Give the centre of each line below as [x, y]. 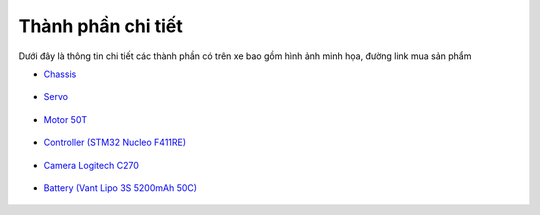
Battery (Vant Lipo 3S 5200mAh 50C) [120, 187]
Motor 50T [65, 119]
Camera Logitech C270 [91, 165]
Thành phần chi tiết [101, 26]
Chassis [60, 74]
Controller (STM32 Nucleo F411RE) [115, 142]
